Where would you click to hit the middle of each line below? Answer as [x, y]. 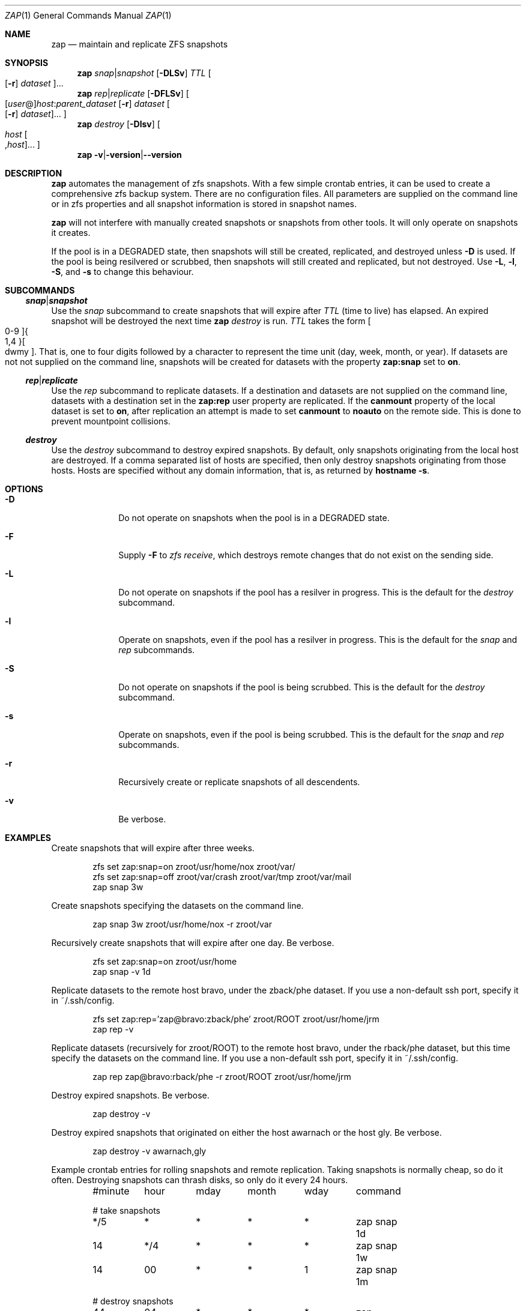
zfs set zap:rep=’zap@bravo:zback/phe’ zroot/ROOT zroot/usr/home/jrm [236, 1019]
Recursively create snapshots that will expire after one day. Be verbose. [193, 943]
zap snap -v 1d [122, 972]
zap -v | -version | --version [129, 155]
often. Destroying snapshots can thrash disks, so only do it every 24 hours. [200, 1180]
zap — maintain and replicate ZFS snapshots [140, 44]
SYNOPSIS [27, 63]
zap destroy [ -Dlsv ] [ [119, 124]
